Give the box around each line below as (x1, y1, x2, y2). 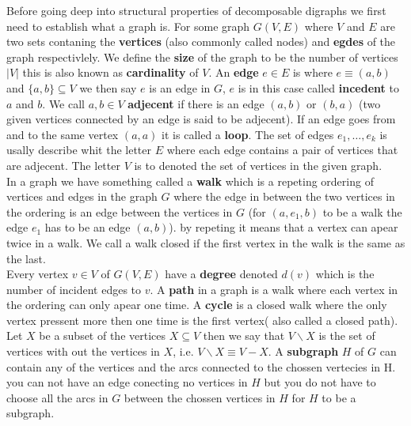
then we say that (203, 327, 285, 344)
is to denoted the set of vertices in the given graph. (134, 156, 382, 173)
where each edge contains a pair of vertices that (166, 141, 398, 158)
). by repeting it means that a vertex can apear (169, 219, 398, 236)
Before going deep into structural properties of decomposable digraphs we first (6, 2, 386, 18)
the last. (6, 250, 46, 266)
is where (292, 64, 333, 81)
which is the (315, 266, 375, 282)
